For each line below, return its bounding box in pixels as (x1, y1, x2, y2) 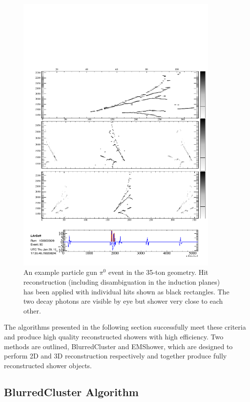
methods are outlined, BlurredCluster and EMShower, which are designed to (4, 341, 233, 351)
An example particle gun (23, 267, 97, 277)
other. (23, 305, 41, 315)
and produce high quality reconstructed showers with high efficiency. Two (4, 331, 224, 341)
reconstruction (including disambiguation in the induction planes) (23, 276, 220, 287)
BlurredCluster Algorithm (4, 384, 139, 399)
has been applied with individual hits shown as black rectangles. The (23, 286, 229, 296)
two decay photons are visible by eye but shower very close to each (23, 296, 223, 306)
